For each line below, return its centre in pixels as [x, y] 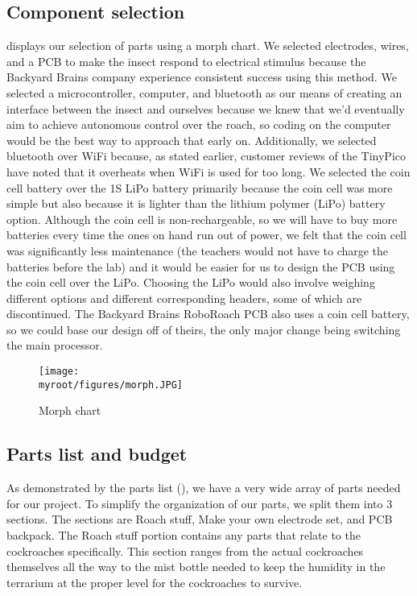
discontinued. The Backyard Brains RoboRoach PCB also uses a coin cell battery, [208, 314]
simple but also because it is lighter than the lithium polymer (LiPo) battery [196, 203]
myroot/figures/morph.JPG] [111, 385]
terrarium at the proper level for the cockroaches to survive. [155, 582]
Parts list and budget [97, 454]
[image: [59, 372]
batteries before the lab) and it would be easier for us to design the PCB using [201, 266]
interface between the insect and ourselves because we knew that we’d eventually [206, 108]
